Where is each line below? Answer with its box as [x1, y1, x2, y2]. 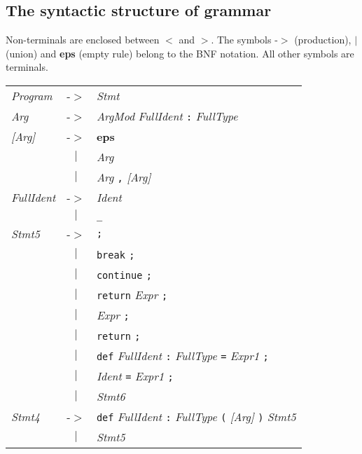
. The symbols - [211, 32, 278, 47]
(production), [294, 32, 351, 47]
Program [11, 87, 53, 104]
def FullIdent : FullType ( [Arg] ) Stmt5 [96, 408, 296, 425]
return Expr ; [96, 286, 168, 303]
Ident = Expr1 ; [96, 367, 174, 384]
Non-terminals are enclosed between [6, 32, 160, 47]
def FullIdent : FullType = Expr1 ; [96, 347, 269, 364]
